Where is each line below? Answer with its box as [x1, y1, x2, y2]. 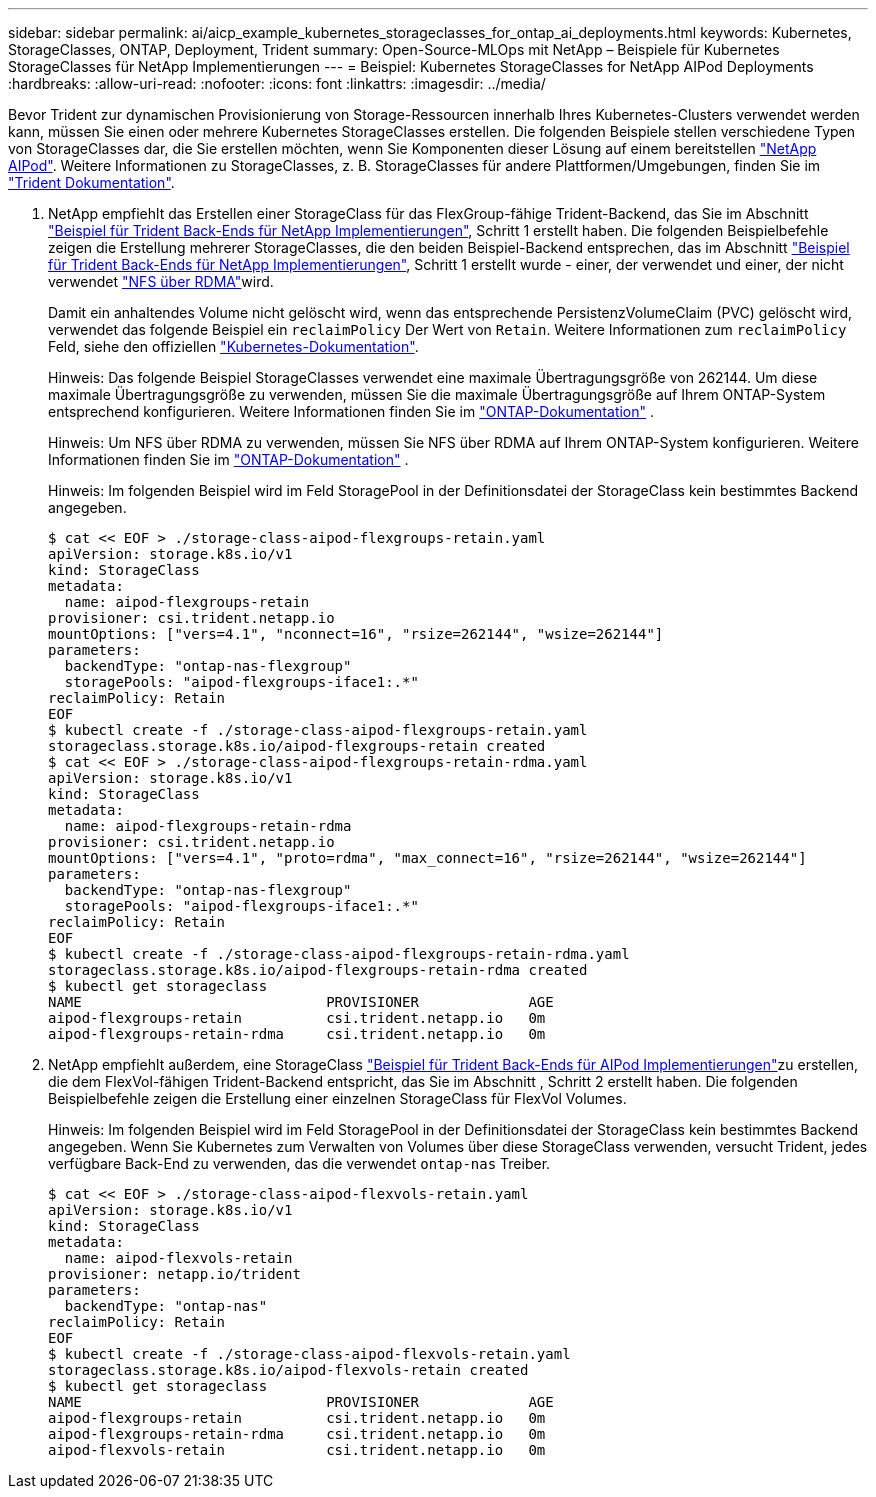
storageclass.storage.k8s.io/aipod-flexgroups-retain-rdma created [48, 962, 588, 978]
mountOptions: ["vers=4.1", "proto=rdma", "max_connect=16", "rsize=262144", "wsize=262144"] [48, 850, 807, 866]
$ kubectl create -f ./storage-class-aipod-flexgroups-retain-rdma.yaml [48, 946, 630, 962]
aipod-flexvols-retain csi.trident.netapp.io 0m [48, 1442, 546, 1458]
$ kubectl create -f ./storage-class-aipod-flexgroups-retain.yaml [48, 722, 588, 738]
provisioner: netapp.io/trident [48, 1266, 301, 1282]
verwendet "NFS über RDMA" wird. [48, 273, 274, 290]
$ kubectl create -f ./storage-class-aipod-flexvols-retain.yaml [48, 1346, 571, 1362]
